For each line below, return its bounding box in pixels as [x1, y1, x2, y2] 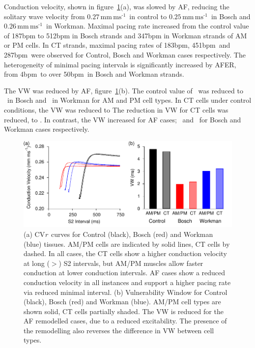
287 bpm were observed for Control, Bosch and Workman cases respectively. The [4, 49, 246, 59]
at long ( [24, 258, 50, 268]
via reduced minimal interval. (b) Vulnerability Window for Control [24, 287, 227, 297]
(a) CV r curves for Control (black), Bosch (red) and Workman [24, 229, 213, 239]
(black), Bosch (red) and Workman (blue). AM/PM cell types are [24, 296, 221, 307]
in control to [129, 11, 167, 21]
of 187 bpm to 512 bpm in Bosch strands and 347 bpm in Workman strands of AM [4, 30, 247, 40]
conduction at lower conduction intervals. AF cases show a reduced [24, 267, 226, 278]
